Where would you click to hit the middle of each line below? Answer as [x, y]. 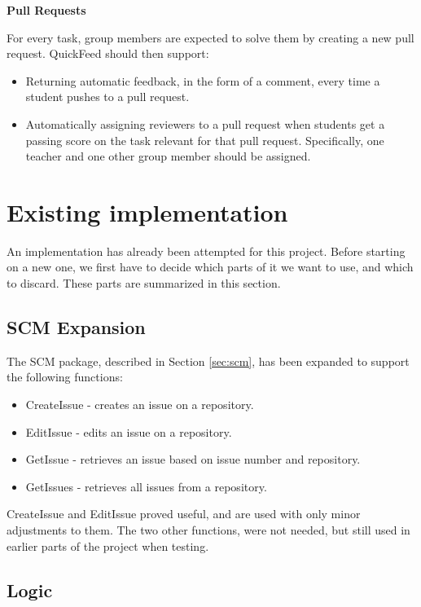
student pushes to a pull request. [107, 97]
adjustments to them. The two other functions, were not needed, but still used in [208, 530]
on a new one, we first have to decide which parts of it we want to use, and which [210, 267]
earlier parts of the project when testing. [108, 545]
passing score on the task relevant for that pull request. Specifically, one [205, 140]
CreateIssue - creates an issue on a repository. [140, 405]
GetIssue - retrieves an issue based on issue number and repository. [193, 459]
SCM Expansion [76, 327]
